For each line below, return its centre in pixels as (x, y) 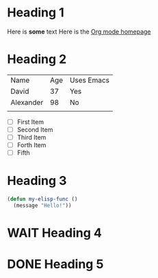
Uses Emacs (90, 80)
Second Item (35, 129)
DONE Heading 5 (55, 264)
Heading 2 (37, 59)
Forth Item (31, 145)
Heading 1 (36, 13)
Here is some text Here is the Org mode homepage (79, 31)
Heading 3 (37, 181)
